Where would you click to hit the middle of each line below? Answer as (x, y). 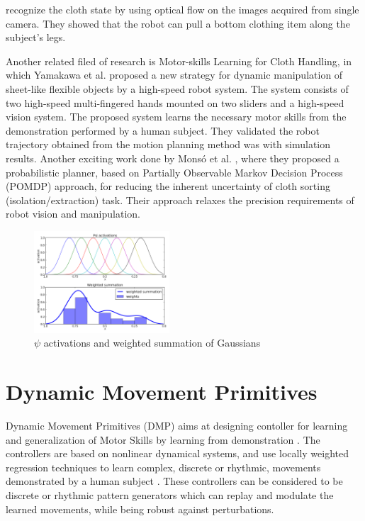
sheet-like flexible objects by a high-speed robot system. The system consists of (177, 88)
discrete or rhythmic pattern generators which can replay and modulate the (170, 494)
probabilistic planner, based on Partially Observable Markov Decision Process (174, 172)
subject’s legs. (36, 37)
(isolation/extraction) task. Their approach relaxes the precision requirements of (180, 200)
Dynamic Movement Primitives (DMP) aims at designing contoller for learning (177, 426)
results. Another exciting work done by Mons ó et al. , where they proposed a (173, 158)
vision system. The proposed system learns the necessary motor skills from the (176, 117)
